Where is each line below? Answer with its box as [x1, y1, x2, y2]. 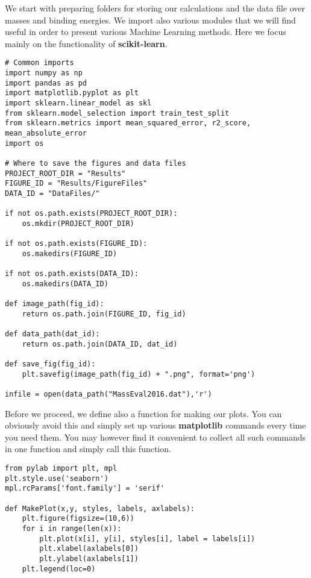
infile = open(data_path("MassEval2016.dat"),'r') [5, 390, 212, 399]
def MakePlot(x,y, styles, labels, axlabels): [5, 504, 195, 513]
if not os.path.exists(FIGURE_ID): [5, 239, 148, 248]
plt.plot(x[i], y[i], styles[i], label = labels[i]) [39, 534, 256, 543]
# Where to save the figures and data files [5, 159, 186, 168]
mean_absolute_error [5, 128, 87, 137]
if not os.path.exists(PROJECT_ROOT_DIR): [5, 209, 178, 218]
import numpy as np [5, 69, 83, 78]
